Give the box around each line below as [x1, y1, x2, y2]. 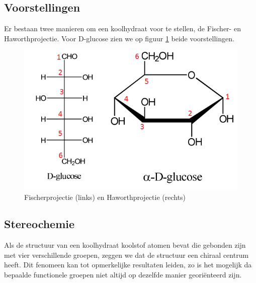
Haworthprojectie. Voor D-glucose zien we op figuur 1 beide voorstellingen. [4, 33, 234, 43]
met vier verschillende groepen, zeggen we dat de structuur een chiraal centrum [4, 249, 249, 260]
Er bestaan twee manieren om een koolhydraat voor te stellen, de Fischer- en [4, 23, 241, 34]
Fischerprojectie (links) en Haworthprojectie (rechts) [24, 191, 186, 202]
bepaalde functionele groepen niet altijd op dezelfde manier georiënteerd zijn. [4, 269, 242, 280]
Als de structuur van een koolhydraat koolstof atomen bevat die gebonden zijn [4, 240, 246, 250]
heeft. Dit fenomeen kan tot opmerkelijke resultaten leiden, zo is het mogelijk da [4, 259, 252, 270]
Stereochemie [4, 216, 75, 232]
